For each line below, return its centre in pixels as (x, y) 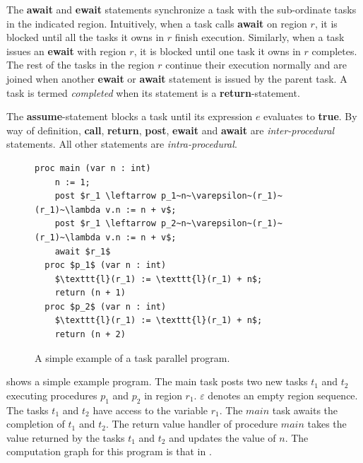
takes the (327, 424)
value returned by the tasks (66, 437)
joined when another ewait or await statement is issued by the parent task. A (177, 78)
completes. (334, 51)
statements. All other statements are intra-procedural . (122, 144)
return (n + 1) (90, 293)
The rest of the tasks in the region (81, 65)
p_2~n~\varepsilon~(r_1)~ (221, 224)
